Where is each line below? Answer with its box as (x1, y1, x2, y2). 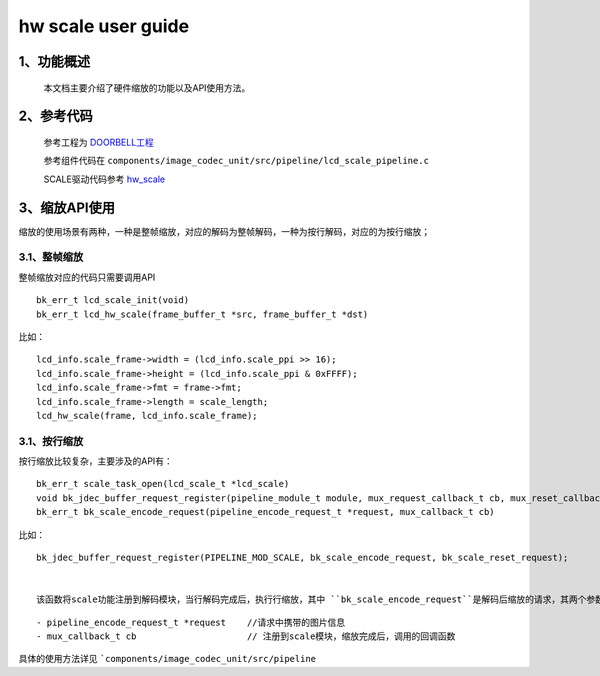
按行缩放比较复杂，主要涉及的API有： (18, 455, 174, 467)
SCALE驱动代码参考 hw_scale (43, 173, 165, 185)
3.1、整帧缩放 (18, 250, 84, 264)
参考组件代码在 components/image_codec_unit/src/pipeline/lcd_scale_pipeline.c (43, 155, 430, 167)
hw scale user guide (18, 15, 190, 37)
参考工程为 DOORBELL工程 (43, 136, 154, 148)
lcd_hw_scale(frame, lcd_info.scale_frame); (36, 410, 259, 421)
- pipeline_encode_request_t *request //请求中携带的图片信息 (36, 616, 346, 628)
